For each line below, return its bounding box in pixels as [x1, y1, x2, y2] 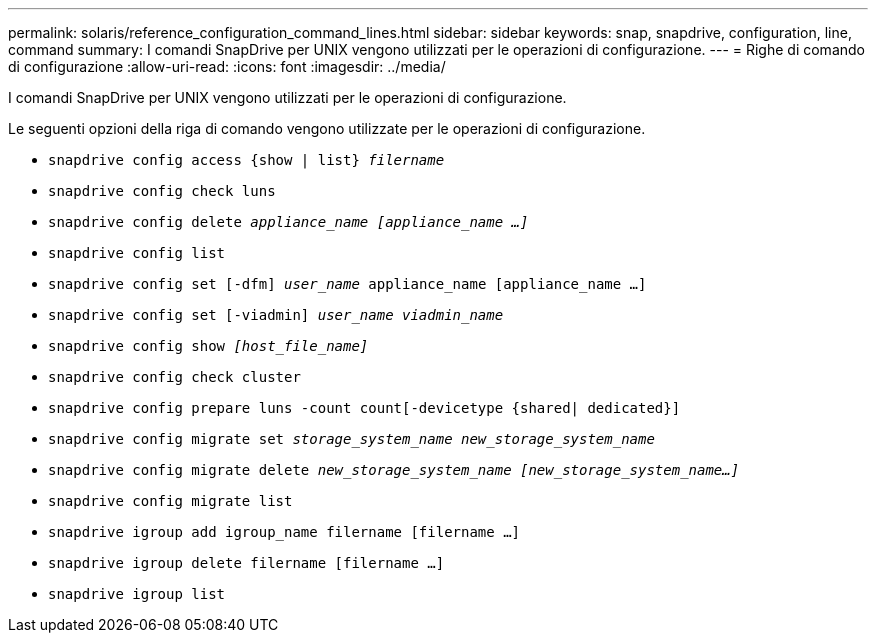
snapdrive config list [48, 245, 226, 261]
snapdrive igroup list [48, 586, 226, 602]
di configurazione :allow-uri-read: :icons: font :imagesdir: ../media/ [8, 58, 446, 75]
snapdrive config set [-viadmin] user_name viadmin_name [48, 307, 504, 323]
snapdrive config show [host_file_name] [48, 338, 369, 354]
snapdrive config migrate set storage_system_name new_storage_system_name [48, 431, 655, 447]
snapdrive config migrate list [48, 493, 293, 509]
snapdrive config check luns [48, 183, 276, 199]
